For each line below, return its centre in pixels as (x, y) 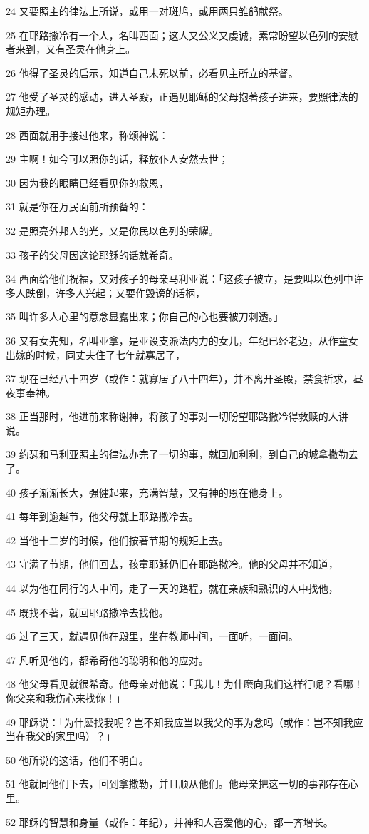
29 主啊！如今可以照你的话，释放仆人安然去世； (117, 159)
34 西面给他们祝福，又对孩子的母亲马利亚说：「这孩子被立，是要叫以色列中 (180, 279)
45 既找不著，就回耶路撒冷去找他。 (87, 612)
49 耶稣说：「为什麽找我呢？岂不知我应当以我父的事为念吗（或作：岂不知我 (180, 722)
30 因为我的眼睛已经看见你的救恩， (87, 182)
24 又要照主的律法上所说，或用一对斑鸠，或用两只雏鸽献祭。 (147, 11)
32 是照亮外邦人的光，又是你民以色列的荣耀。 (112, 230)
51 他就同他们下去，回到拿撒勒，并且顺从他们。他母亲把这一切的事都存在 (177, 784)
